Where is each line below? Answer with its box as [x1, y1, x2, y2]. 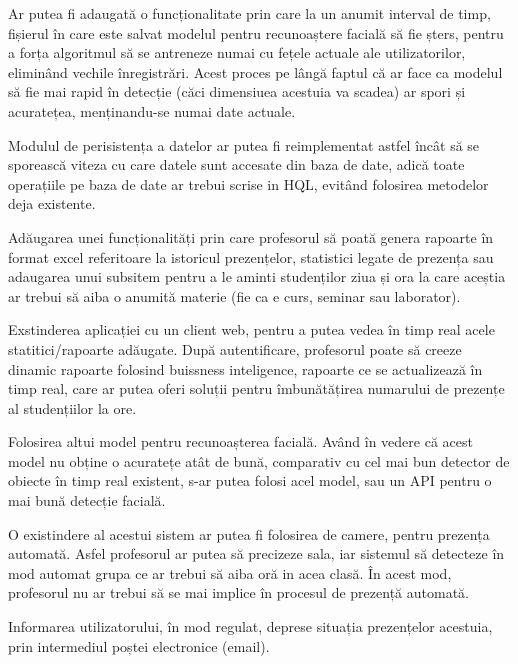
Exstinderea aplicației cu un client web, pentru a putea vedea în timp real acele [8, 319, 495, 340]
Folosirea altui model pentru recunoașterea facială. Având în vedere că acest [8, 431, 473, 452]
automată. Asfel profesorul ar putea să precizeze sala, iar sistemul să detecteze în [8, 543, 505, 564]
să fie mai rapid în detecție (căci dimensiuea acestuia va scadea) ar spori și [8, 81, 466, 102]
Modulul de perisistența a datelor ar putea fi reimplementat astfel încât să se [8, 134, 480, 155]
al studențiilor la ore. [8, 397, 137, 418]
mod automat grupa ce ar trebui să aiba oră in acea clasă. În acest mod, [8, 562, 452, 583]
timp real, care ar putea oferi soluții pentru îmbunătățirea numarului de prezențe [8, 378, 505, 399]
